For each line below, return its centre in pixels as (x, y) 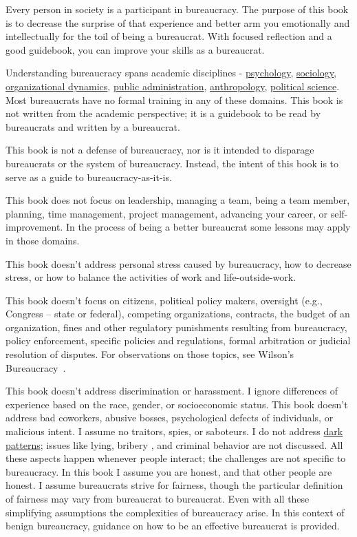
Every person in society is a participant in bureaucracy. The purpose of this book (177, 9)
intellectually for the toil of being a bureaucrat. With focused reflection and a (169, 36)
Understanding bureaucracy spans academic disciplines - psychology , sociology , (171, 73)
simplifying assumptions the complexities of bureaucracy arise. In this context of (175, 512)
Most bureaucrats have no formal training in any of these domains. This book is (174, 99)
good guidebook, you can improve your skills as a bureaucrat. (135, 49)
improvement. (34, 227)
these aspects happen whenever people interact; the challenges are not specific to (176, 458)
